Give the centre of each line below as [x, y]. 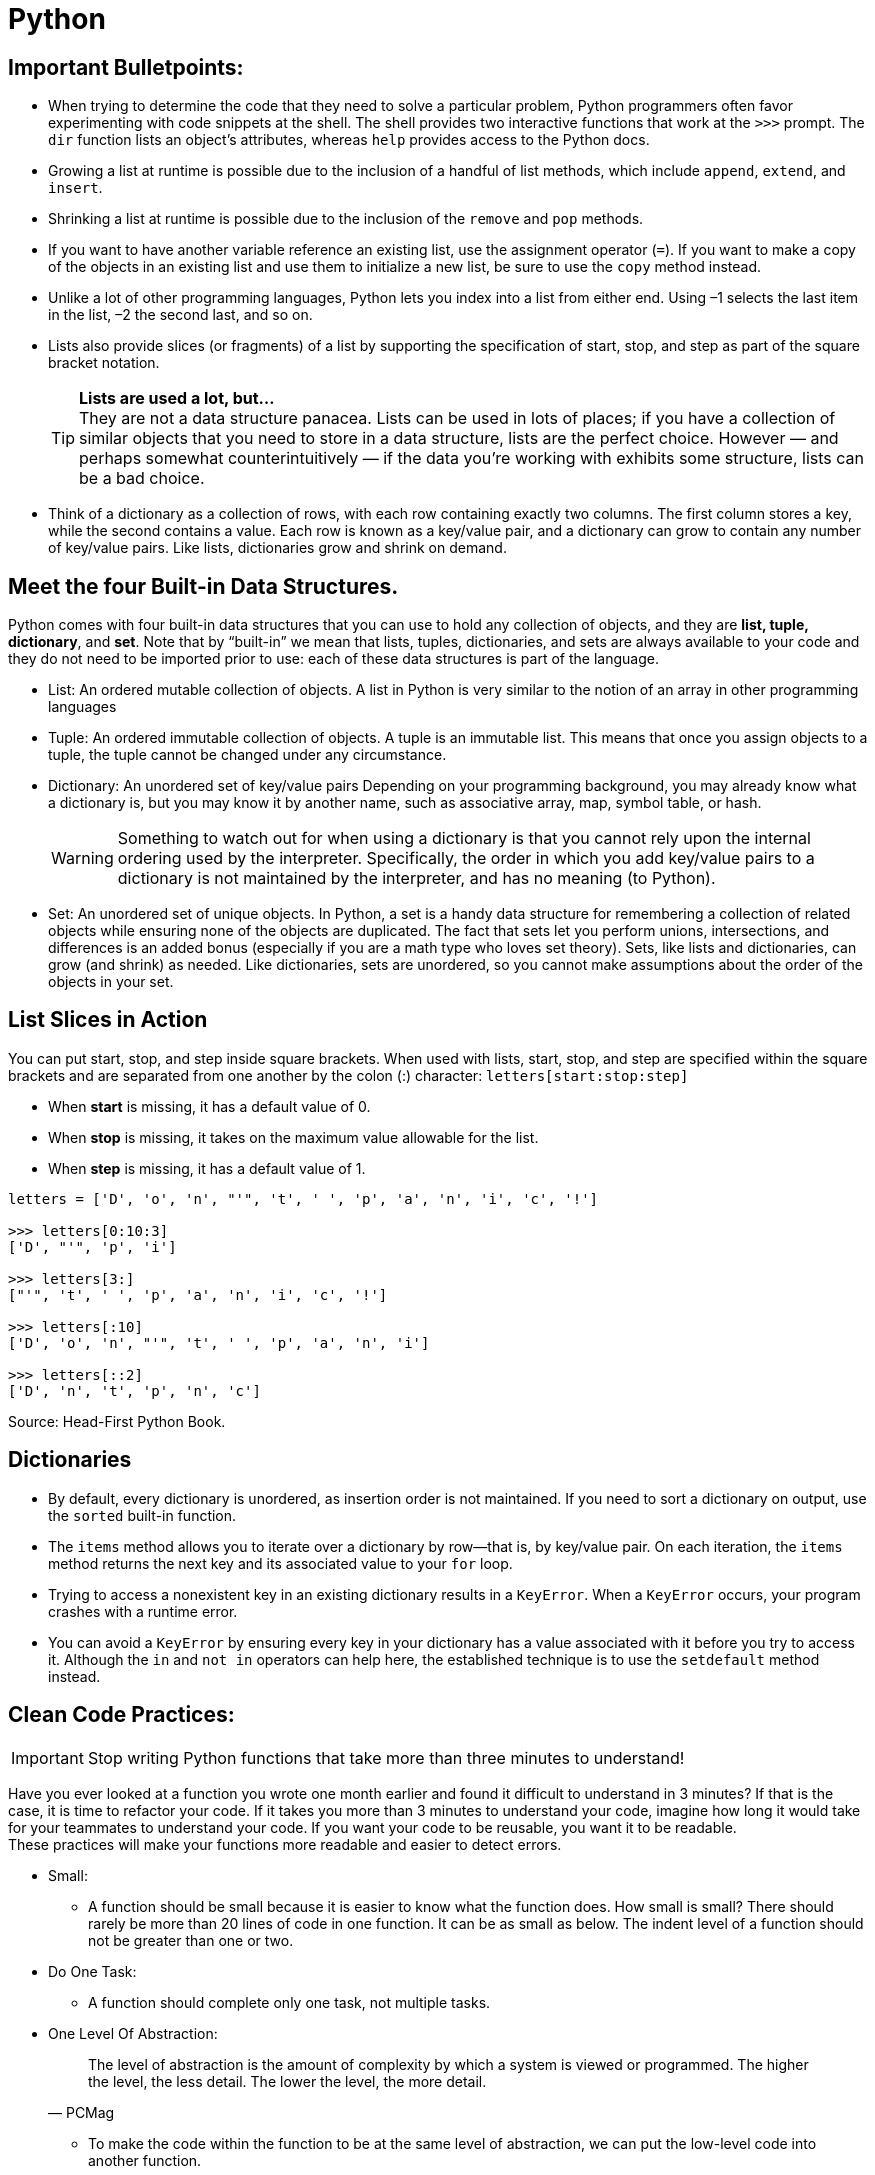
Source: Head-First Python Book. [117, 1421]
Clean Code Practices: [121, 1715]
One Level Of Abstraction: [133, 2033]
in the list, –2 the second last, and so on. [180, 315]
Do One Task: [92, 1971]
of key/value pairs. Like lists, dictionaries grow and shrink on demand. [277, 548]
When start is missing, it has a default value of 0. [209, 1106]
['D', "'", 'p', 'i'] [92, 1246]
